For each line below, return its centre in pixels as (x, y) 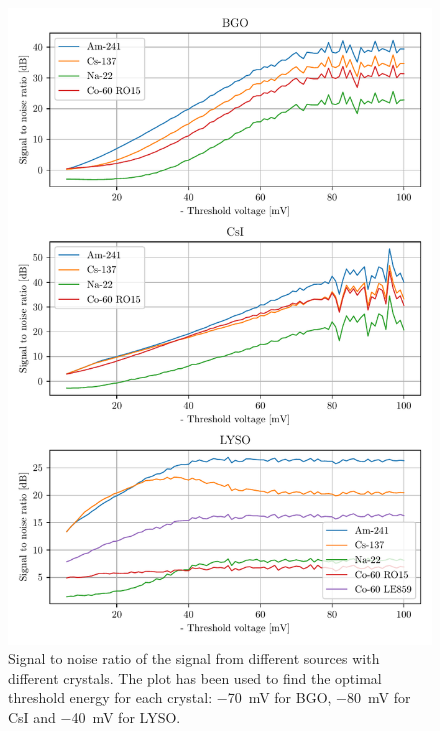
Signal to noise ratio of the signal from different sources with (194, 658)
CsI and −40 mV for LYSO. (94, 716)
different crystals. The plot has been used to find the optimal (195, 677)
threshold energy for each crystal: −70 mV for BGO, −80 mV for (209, 697)
